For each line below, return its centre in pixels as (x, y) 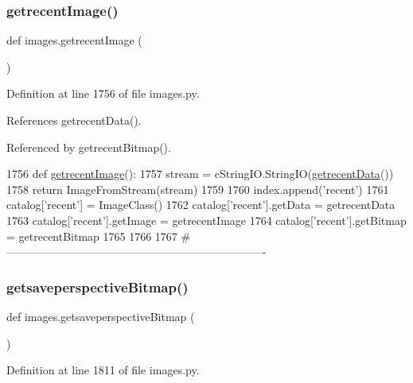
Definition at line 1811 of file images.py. (103, 370)
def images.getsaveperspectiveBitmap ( (101, 316)
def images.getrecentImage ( (74, 40)
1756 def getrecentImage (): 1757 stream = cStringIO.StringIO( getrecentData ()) (200, 174)
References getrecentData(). (74, 120)
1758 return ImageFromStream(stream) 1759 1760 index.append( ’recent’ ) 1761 (198, 189)
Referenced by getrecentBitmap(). (89, 147)
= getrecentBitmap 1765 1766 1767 (92, 236)
